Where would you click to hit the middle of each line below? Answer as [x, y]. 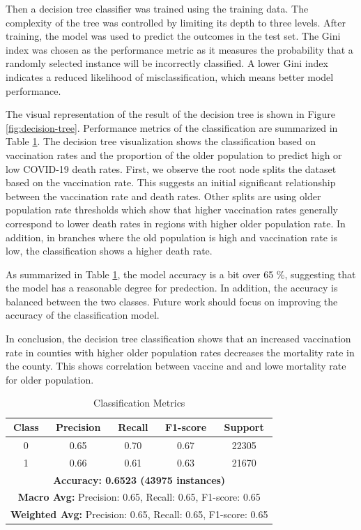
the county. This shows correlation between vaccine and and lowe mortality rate [176, 366]
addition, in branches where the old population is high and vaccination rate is [172, 237]
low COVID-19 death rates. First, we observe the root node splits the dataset [171, 168]
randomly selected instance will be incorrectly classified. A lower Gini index [167, 63]
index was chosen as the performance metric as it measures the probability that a [179, 49]
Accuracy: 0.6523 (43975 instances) [139, 479]
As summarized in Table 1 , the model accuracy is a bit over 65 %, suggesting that [181, 274]
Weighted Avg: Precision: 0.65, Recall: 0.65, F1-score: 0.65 [139, 514]
